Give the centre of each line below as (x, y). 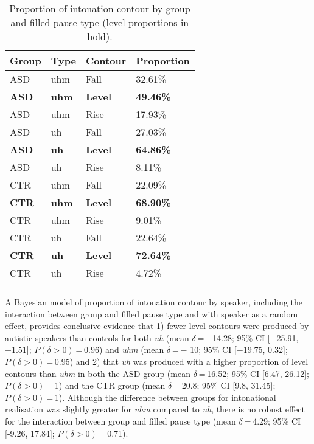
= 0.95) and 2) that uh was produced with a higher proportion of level (177, 361)
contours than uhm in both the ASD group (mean (98, 373)
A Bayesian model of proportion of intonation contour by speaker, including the (154, 302)
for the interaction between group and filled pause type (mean (120, 421)
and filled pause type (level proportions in (100, 22)
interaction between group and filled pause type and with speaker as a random (152, 314)
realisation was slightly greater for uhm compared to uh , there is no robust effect (155, 409)
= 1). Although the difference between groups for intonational (161, 397)
